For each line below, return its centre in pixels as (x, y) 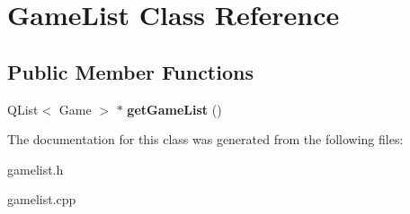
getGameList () (174, 109)
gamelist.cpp (42, 199)
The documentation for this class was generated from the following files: (205, 139)
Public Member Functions (130, 71)
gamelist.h (36, 169)
